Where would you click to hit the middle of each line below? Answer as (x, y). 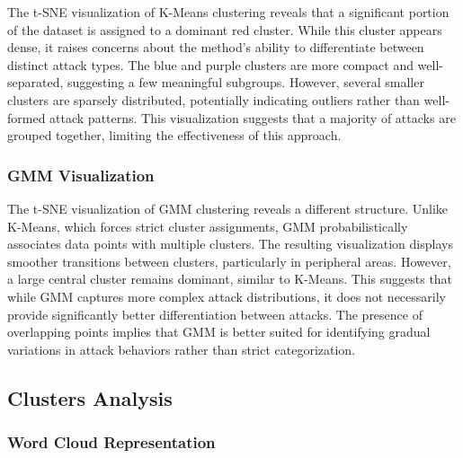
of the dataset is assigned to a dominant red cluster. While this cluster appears (225, 29)
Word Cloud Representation (111, 442)
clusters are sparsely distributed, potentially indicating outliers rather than (214, 99)
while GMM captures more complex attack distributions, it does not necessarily (227, 296)
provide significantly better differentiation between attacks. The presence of (215, 314)
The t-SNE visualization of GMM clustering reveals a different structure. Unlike (228, 208)
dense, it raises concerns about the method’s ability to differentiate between (216, 47)
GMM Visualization (81, 175)
